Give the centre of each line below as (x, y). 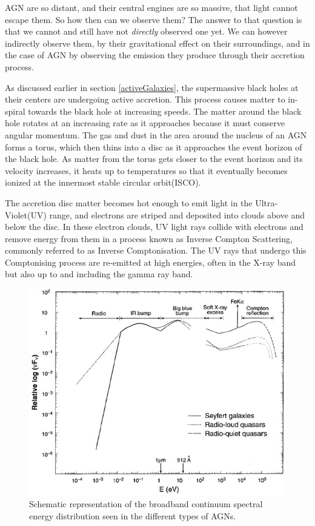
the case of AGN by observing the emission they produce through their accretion (155, 55)
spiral (15, 111)
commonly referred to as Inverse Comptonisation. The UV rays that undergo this (156, 250)
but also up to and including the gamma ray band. (99, 274)
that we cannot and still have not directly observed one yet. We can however (146, 31)
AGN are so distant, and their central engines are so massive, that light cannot (151, 7)
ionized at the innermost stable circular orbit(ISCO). (103, 182)
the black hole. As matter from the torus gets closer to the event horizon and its (154, 159)
